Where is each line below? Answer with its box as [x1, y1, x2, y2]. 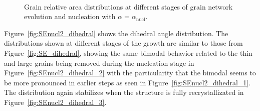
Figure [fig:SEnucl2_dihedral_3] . [4, 96, 107, 107]
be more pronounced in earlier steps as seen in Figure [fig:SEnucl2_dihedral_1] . [4, 77, 251, 87]
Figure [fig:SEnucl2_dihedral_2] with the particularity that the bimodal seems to [4, 67, 256, 78]
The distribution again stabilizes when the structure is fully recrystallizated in [4, 87, 244, 97]
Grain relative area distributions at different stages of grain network [24, 1, 233, 12]
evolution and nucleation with [24, 11, 116, 22]
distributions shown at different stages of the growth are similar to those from [4, 38, 243, 48]
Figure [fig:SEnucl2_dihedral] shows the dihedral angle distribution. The [4, 28, 228, 38]
